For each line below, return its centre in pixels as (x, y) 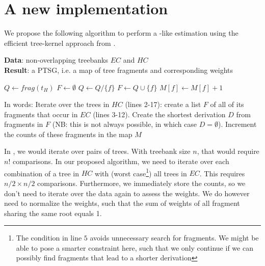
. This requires (222, 173)
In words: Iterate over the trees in (57, 104)
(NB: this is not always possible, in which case (125, 124)
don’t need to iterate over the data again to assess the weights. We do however (127, 193)
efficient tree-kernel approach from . (60, 43)
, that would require (228, 151)
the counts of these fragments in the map (68, 134)
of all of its (227, 104)
